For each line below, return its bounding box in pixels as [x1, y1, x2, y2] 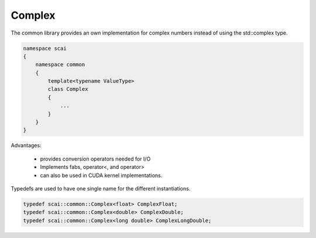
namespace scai [23, 45, 67, 52]
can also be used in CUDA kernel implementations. [40, 172, 163, 179]
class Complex [47, 86, 88, 93]
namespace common [35, 62, 85, 68]
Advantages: [11, 142, 42, 149]
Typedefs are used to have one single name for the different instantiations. [11, 185, 191, 192]
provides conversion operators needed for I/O [40, 155, 151, 162]
